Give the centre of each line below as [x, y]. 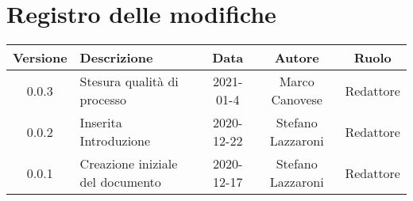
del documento [120, 182]
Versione [40, 58]
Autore [297, 58]
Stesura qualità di [129, 82]
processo [103, 100]
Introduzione [115, 141]
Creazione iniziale [129, 164]
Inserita [101, 123]
